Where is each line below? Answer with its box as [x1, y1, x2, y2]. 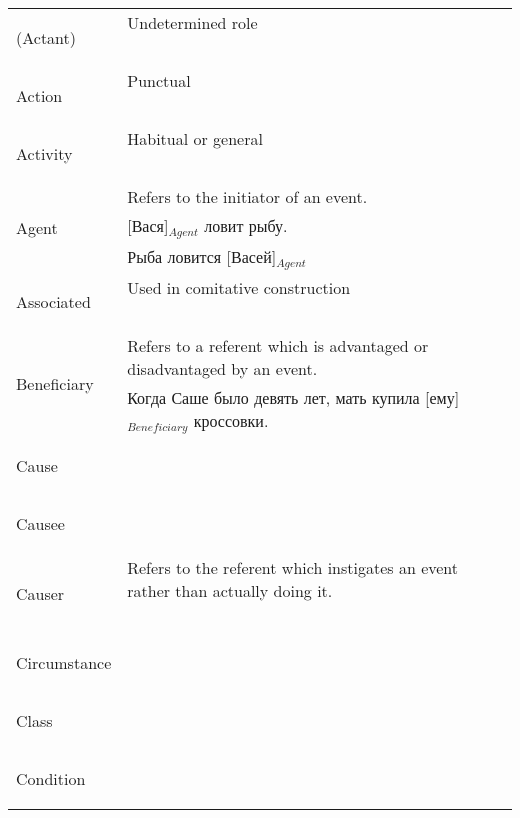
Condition [16, 767, 86, 791]
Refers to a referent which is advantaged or [127, 333, 429, 357]
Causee [16, 512, 65, 536]
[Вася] [127, 214, 169, 237]
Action [16, 83, 63, 107]
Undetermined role [127, 11, 258, 34]
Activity [16, 141, 73, 165]
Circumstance [16, 651, 112, 675]
